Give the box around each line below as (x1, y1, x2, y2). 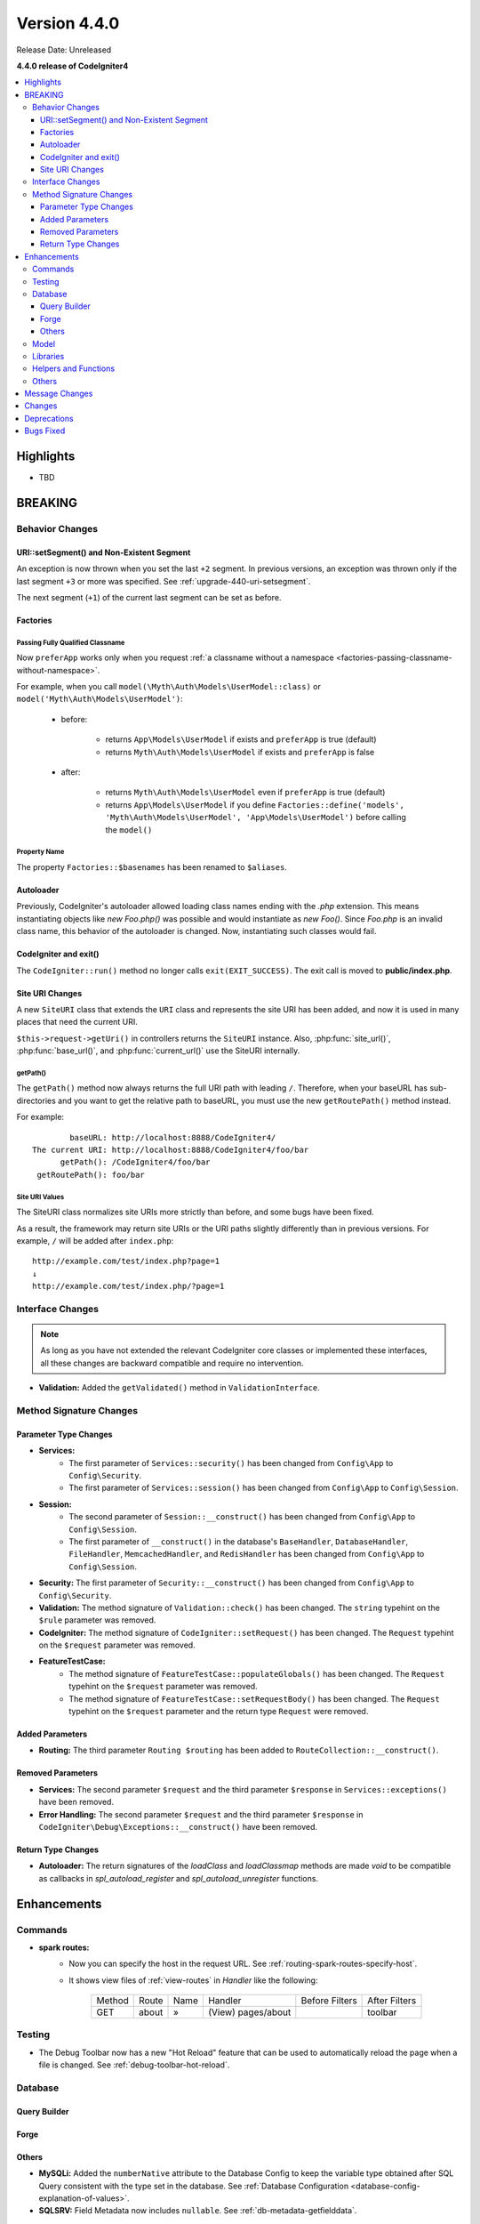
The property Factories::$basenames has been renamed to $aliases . (16, 861, 288, 872)
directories (16, 1095, 57, 1106)
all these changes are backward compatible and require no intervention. (40, 1358, 304, 1368)
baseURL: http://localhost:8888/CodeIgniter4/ (69, 1132, 276, 1142)
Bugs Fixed (24, 425, 66, 436)
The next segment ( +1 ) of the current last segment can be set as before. (16, 592, 282, 602)
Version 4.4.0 (16, 13, 120, 33)
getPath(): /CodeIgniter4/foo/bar (60, 1157, 211, 1167)
